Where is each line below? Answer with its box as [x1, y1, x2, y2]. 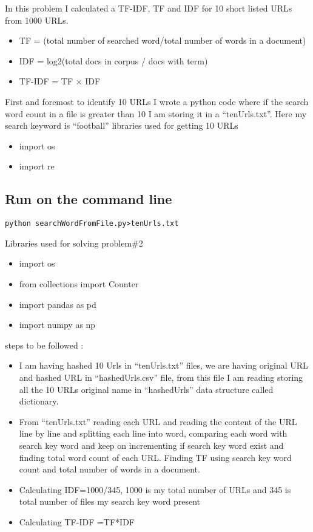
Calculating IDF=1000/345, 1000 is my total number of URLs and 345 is [19, 483, 291, 496]
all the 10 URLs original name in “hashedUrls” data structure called [19, 383, 274, 395]
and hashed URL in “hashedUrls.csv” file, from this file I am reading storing [19, 370, 303, 383]
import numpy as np [19, 318, 96, 331]
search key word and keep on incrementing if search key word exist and [19, 438, 284, 451]
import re [19, 160, 55, 172]
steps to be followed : [5, 338, 84, 351]
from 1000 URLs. [5, 13, 69, 26]
